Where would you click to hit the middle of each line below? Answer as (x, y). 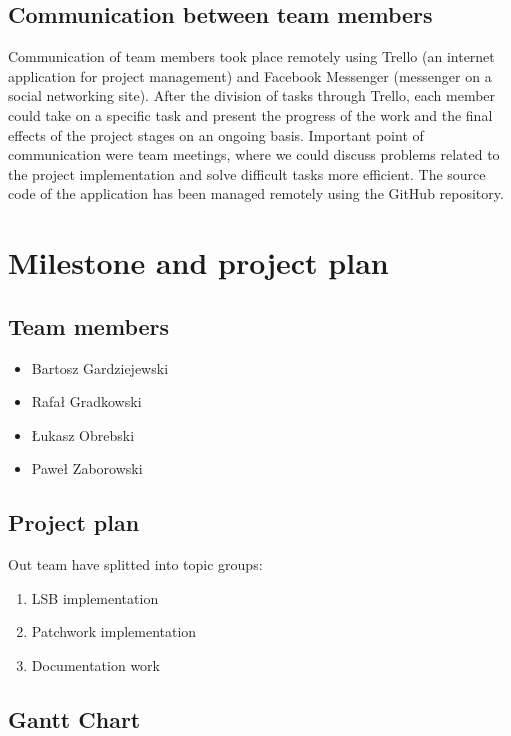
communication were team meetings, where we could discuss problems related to (254, 154)
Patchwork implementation (114, 631)
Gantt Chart (74, 718)
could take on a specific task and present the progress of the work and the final (250, 114)
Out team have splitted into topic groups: (135, 564)
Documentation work (95, 664)
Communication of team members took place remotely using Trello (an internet (251, 56)
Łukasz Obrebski (83, 434)
